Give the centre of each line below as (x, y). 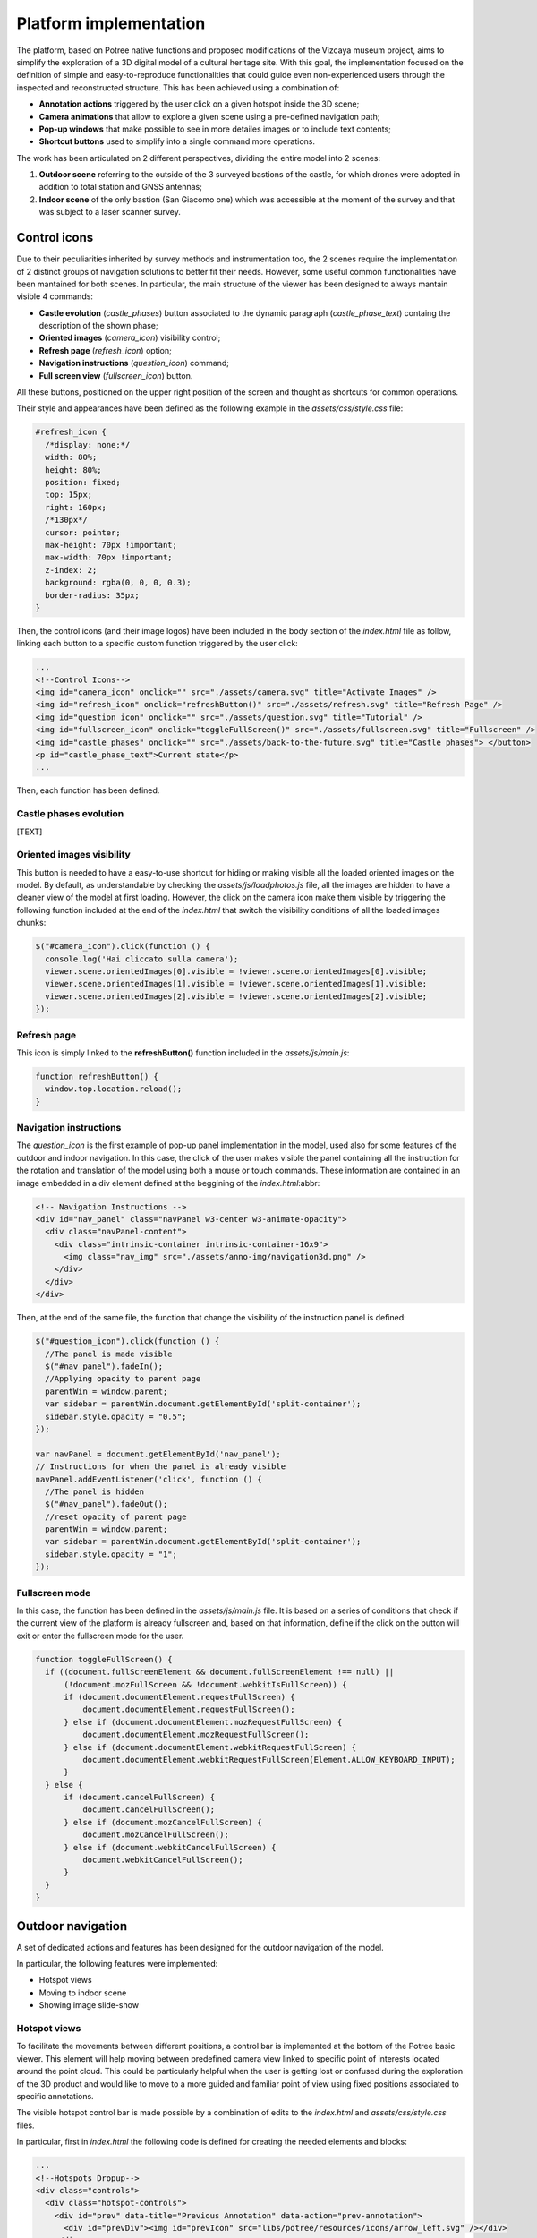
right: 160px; (76, 507)
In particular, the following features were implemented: (117, 1964)
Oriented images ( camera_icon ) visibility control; (130, 338)
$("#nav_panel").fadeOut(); (107, 1504)
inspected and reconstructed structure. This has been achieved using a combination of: (178, 87)
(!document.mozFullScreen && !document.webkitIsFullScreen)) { (205, 1684)
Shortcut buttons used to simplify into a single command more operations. (177, 141)
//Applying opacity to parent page (123, 1379)
